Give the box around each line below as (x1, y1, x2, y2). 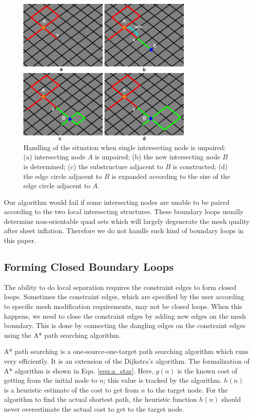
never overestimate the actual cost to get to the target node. (4, 404, 184, 414)
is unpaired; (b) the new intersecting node (95, 152, 220, 162)
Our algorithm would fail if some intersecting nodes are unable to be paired (4, 197, 230, 207)
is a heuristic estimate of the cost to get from (4, 384, 139, 395)
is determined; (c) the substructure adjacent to (23, 161, 163, 171)
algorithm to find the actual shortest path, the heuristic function (4, 394, 197, 404)
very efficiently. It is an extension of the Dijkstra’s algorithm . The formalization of (4, 356, 250, 366)
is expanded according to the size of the (111, 171, 230, 181)
